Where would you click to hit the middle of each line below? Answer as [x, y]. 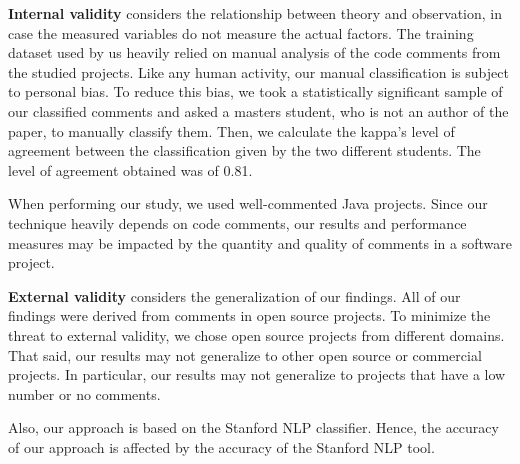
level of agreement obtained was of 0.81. [130, 169]
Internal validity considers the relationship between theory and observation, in [255, 13]
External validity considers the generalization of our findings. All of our [234, 295]
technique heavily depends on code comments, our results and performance [237, 222]
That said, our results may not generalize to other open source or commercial [245, 354]
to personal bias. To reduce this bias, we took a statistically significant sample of [255, 91]
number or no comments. [84, 393]
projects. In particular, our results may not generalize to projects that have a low [257, 374]
